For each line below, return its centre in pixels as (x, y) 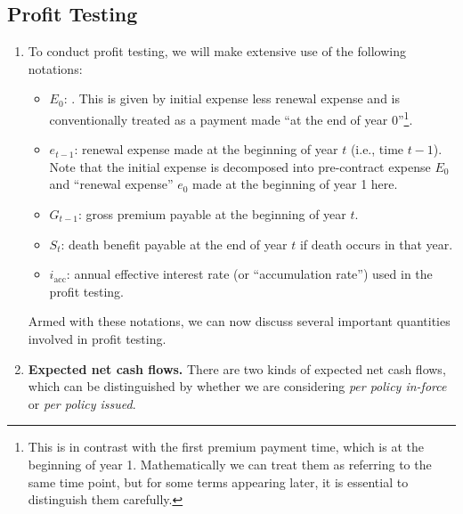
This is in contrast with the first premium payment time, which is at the (226, 447)
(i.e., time (377, 149)
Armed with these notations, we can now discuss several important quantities (239, 321)
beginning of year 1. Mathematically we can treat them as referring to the (230, 464)
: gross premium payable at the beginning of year (212, 214)
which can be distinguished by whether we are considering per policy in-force (237, 386)
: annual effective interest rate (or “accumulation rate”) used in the (249, 274)
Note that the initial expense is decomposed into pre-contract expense (240, 166)
